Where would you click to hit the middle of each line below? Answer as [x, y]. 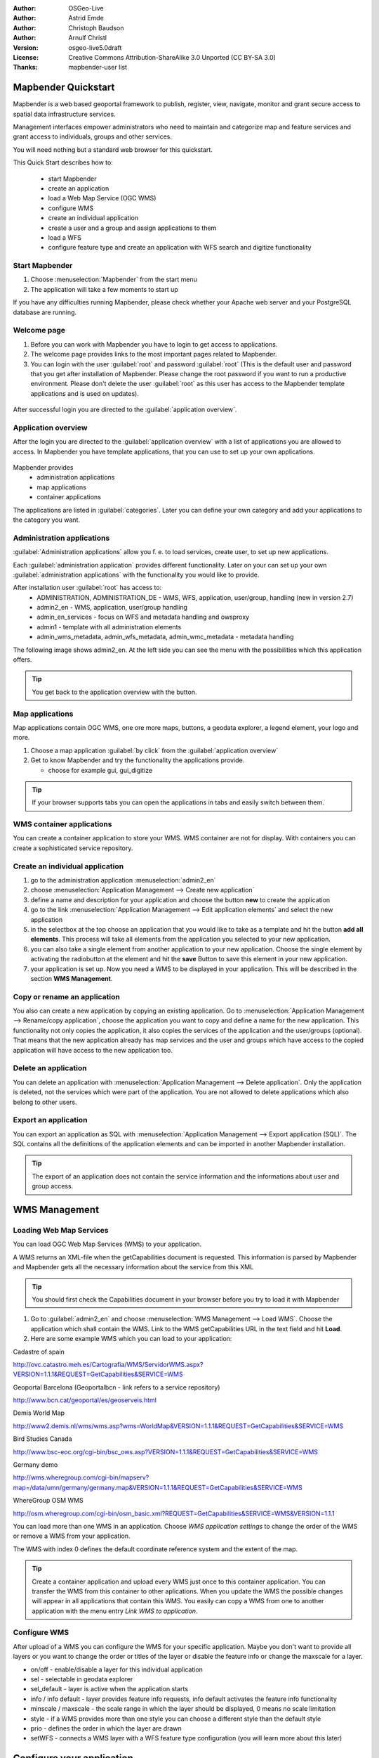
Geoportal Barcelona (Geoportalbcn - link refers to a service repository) [117, 1387]
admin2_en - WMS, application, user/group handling [112, 608]
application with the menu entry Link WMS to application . [115, 1611]
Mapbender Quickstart [64, 88]
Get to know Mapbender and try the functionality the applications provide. [138, 760]
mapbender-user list [98, 68]
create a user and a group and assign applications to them [132, 228]
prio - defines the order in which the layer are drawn [106, 1728]
